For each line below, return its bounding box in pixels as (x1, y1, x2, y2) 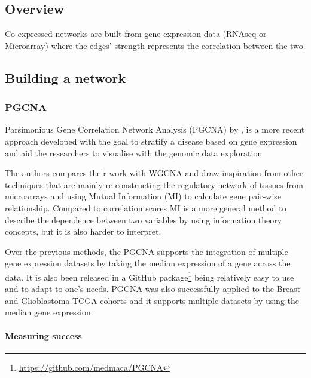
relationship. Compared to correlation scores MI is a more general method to (5, 201, 286, 214)
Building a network (5, 68, 126, 87)
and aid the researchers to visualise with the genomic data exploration (5, 146, 263, 159)
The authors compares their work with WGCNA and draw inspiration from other (5, 167, 303, 179)
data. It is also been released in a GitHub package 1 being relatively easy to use (5, 269, 294, 283)
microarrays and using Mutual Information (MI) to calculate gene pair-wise (5, 190, 282, 202)
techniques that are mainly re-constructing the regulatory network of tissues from (5, 178, 303, 190)
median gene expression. (5, 306, 93, 318)
